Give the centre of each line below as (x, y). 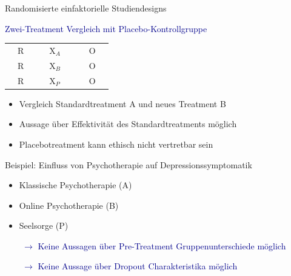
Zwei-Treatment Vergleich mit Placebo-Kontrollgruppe (106, 28)
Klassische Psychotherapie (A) (75, 185)
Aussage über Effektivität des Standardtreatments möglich (128, 124)
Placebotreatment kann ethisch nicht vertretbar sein (116, 144)
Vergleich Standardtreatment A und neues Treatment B (122, 103)
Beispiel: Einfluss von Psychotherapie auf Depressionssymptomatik (129, 164)
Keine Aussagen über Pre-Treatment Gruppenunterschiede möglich (162, 245)
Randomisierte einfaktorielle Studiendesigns (86, 8)
